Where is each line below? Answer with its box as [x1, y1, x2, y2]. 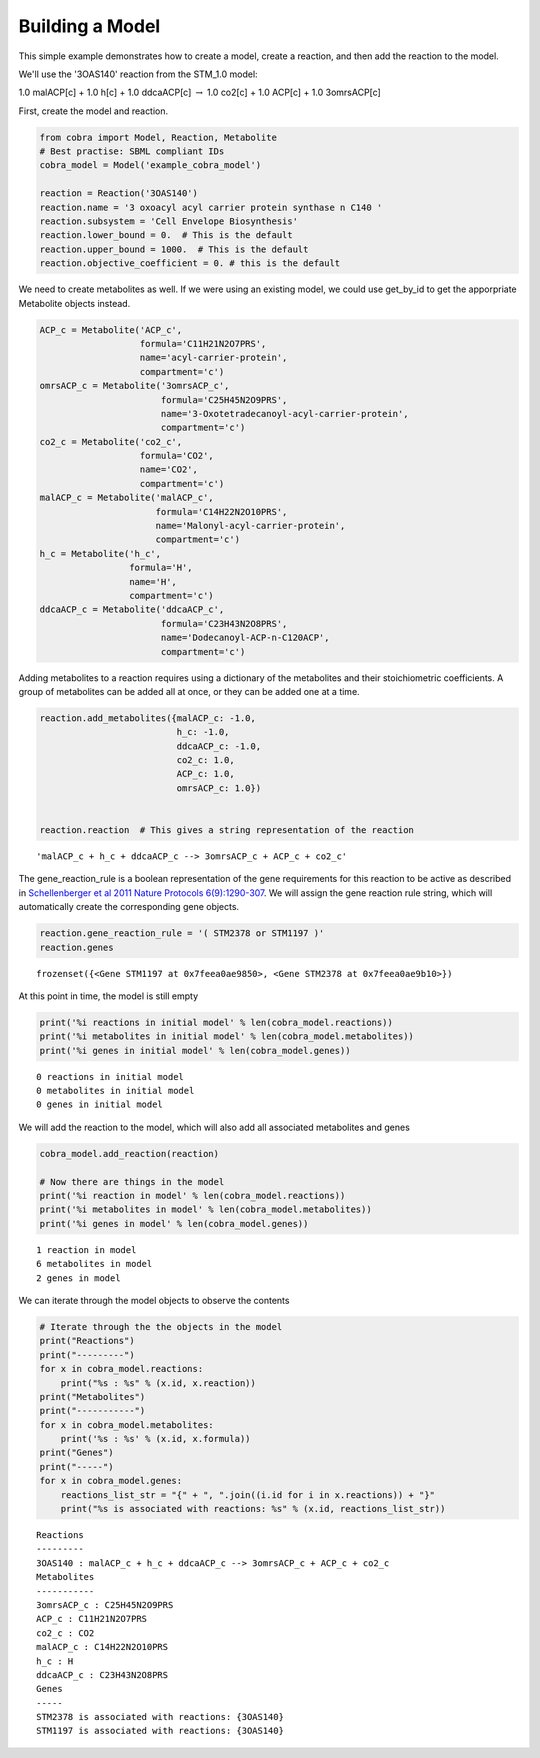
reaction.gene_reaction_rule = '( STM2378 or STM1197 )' [39, 928, 325, 939]
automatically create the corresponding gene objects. [18, 901, 240, 913]
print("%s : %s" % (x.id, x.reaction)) [60, 1377, 257, 1389]
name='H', [128, 576, 177, 587]
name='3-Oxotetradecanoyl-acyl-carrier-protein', [160, 408, 409, 419]
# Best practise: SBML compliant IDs [39, 146, 225, 157]
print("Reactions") [39, 1335, 135, 1347]
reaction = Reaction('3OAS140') [39, 188, 199, 199]
